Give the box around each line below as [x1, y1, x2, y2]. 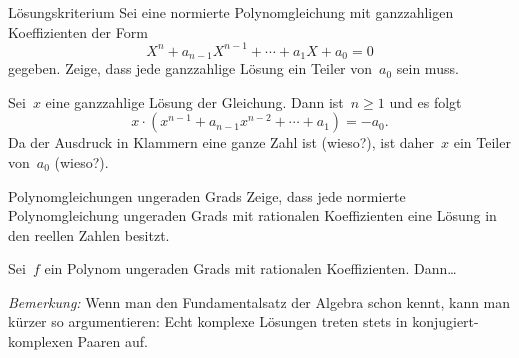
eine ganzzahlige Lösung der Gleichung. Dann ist [45, 91, 344, 112]
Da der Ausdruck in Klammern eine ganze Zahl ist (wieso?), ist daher [8, 132, 435, 153]
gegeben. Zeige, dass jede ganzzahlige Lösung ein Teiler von [8, 58, 373, 79]
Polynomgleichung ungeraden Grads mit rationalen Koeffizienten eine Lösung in [8, 205, 497, 226]
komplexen [8, 331, 73, 352]
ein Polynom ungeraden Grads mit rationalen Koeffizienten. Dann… [44, 258, 457, 279]
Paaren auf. [77, 331, 148, 352]
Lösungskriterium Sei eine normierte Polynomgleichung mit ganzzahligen [8, 2, 454, 22]
